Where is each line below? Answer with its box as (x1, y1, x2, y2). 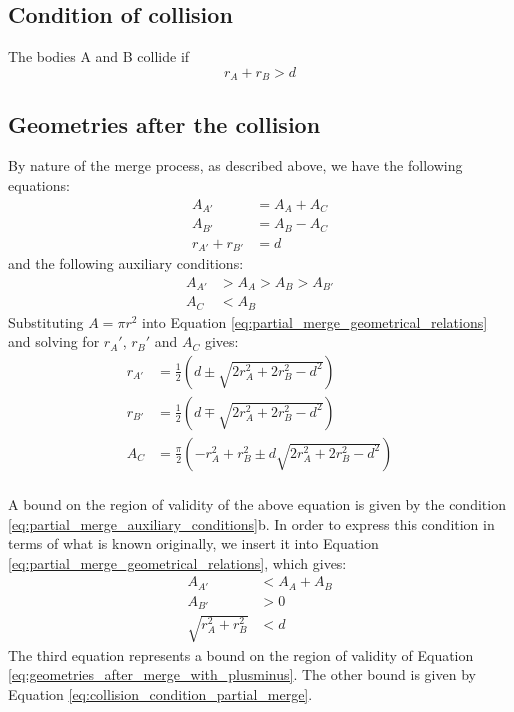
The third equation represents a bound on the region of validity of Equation (8, 644, 474, 665)
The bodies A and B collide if (8, 46, 190, 67)
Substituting (8, 311, 84, 332)
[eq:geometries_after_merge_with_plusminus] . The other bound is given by (8, 664, 476, 685)
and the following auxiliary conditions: (8, 253, 244, 274)
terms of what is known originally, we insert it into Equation (8, 533, 379, 554)
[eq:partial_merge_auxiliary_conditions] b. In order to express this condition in (8, 513, 495, 534)
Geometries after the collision (8, 108, 321, 139)
